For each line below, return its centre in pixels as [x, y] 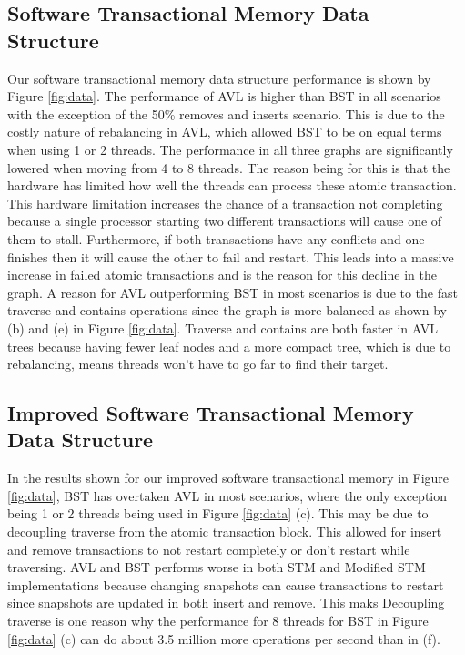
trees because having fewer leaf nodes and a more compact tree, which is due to [229, 346]
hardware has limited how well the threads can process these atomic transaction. [232, 185]
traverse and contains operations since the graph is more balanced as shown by [227, 310]
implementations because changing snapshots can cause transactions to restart [226, 584]
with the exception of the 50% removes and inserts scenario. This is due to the [226, 113]
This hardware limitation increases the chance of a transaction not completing [225, 203]
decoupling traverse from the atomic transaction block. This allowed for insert [225, 532]
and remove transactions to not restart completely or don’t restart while [209, 549]
